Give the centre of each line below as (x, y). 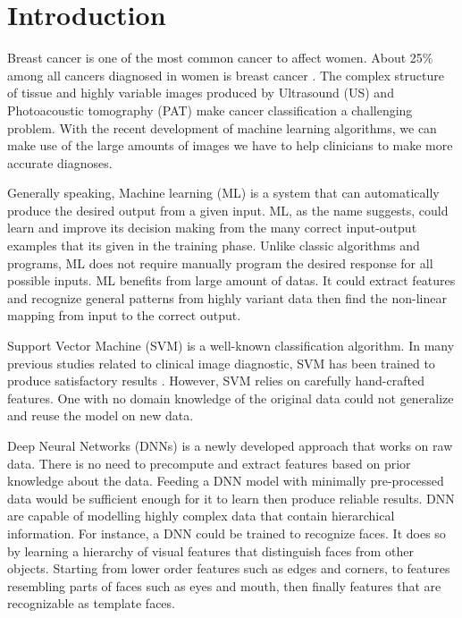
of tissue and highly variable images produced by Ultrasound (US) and (201, 93)
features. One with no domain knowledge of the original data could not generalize (231, 398)
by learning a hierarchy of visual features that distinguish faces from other (210, 550)
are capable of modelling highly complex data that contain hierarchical (201, 516)
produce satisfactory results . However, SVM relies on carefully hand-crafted (216, 381)
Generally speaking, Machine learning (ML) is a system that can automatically (223, 193)
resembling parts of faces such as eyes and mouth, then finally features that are (224, 585)
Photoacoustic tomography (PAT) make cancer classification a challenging (210, 110)
